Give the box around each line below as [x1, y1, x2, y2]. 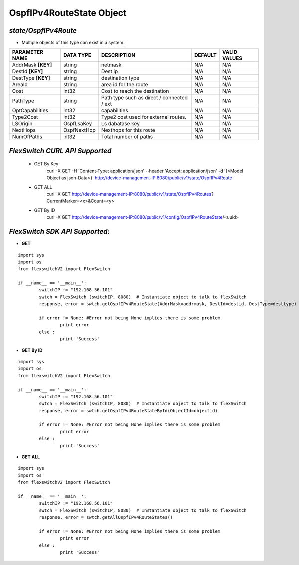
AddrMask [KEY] [12, 61, 52, 68]
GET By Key [34, 161, 59, 167]
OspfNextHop [63, 127, 96, 134]
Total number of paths [101, 133, 153, 140]
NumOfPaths [12, 133, 42, 140]
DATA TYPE [63, 52, 92, 59]
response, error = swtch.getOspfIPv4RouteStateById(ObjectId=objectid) [39, 408, 218, 413]
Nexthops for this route [101, 127, 155, 134]
